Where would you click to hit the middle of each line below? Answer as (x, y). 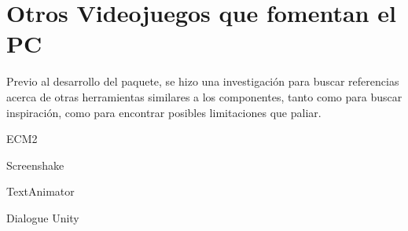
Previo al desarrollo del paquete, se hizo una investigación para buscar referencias (203, 81)
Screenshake (35, 165)
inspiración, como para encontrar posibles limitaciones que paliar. (164, 112)
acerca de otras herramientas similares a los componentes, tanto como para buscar (204, 96)
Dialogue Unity (43, 217)
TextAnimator (40, 191)
